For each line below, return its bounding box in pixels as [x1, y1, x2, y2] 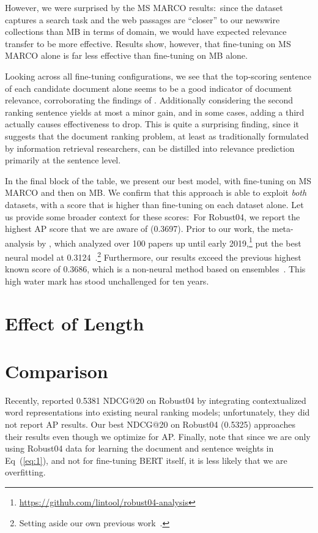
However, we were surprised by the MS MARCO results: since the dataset [5, 1, 283, 13]
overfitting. [5, 466, 46, 479]
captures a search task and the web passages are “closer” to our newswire [5, 13, 280, 26]
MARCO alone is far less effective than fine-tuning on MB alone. [5, 49, 248, 62]
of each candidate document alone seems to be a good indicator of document [5, 81, 292, 94]
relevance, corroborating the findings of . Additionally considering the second [5, 94, 294, 106]
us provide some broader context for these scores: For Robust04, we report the [5, 210, 300, 223]
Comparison [5, 358, 108, 383]
